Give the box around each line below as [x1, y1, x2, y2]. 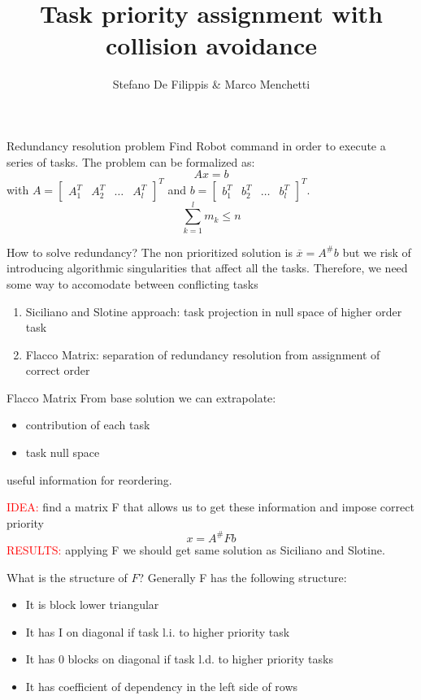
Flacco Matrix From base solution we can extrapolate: [7, 389, 276, 406]
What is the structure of [7, 568, 128, 585]
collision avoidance [106, 28, 317, 62]
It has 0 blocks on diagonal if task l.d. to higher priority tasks [25, 650, 333, 667]
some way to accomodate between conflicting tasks [7, 275, 258, 292]
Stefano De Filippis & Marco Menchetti [112, 76, 310, 93]
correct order [25, 362, 90, 379]
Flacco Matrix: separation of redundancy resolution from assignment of [25, 346, 380, 363]
